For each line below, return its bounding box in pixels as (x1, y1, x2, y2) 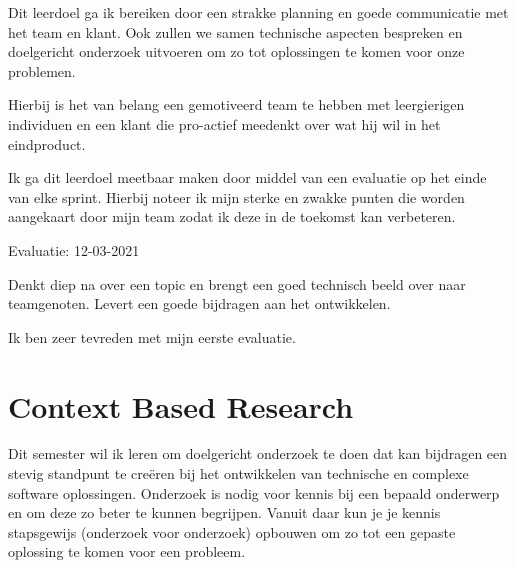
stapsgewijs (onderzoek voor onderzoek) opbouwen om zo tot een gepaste (8, 521, 456, 542)
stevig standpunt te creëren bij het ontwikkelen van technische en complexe (8, 463, 469, 484)
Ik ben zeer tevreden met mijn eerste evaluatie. (8, 326, 296, 347)
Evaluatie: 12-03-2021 (8, 239, 140, 260)
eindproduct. (8, 133, 86, 154)
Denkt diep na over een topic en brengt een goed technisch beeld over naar (8, 273, 466, 294)
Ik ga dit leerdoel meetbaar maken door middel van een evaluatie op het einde (8, 167, 487, 188)
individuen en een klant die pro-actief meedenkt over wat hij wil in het (8, 113, 441, 134)
